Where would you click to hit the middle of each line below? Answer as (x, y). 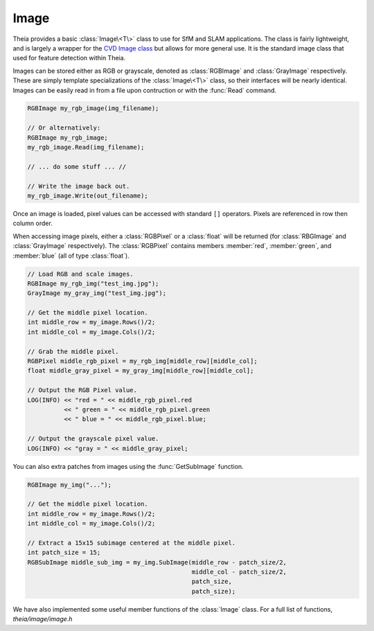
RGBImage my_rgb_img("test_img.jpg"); (93, 283)
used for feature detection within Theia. (69, 58)
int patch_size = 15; (64, 553)
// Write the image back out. (79, 186)
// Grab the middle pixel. (73, 351)
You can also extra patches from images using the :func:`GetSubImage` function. (128, 466)
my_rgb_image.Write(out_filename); (88, 196)
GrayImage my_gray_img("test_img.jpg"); (97, 293)
